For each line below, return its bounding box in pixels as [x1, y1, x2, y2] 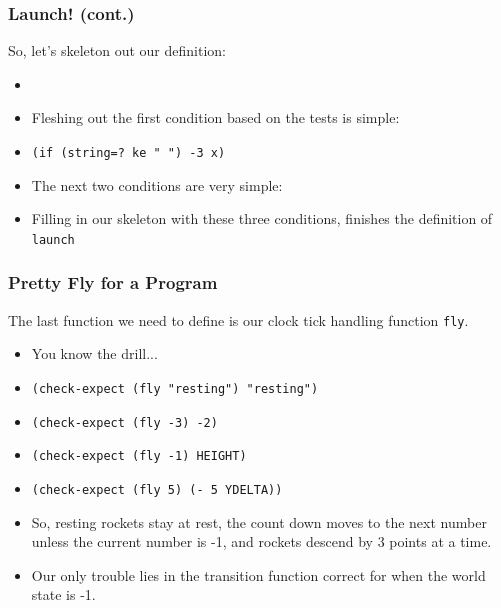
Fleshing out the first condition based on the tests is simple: [31, 107, 400, 128]
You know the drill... [31, 343, 158, 364]
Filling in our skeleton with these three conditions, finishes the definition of [31, 208, 493, 229]
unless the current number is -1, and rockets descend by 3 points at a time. [31, 531, 492, 552]
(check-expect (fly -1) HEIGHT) [31, 449, 247, 464]
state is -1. [31, 584, 96, 605]
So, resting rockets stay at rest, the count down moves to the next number [31, 511, 487, 532]
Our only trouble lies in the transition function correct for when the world [31, 564, 486, 585]
